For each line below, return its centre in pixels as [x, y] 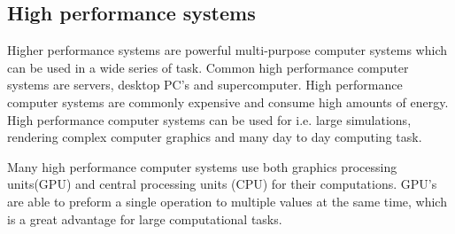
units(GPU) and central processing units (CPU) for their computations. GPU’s [222, 184]
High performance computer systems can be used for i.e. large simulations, [209, 119]
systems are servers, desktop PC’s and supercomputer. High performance [205, 85]
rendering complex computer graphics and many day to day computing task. [215, 137]
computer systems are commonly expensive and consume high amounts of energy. [228, 101]
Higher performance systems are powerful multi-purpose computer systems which [227, 50]
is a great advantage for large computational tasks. [145, 218]
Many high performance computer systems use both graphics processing [202, 166]
